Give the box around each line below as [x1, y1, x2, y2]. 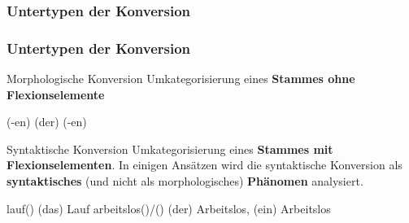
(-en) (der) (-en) [7, 113, 87, 130]
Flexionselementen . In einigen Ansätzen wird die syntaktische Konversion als [7, 156, 402, 173]
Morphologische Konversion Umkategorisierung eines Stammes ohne [7, 70, 355, 87]
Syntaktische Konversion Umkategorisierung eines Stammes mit [7, 140, 333, 157]
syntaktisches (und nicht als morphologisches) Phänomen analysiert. [7, 173, 363, 190]
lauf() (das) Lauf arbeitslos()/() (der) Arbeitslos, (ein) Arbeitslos [7, 199, 331, 216]
